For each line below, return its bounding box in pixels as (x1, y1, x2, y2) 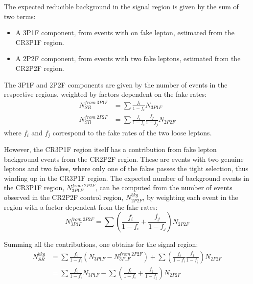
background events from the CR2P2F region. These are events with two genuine (4, 153, 244, 164)
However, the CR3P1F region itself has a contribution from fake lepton (4, 144, 217, 154)
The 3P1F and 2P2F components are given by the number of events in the (4, 79, 228, 89)
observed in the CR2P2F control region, (4, 192, 124, 202)
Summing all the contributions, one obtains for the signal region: (4, 239, 198, 249)
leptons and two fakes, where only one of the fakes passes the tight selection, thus (4, 163, 249, 174)
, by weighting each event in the (142, 192, 238, 202)
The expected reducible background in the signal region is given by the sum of (4, 1, 239, 11)
